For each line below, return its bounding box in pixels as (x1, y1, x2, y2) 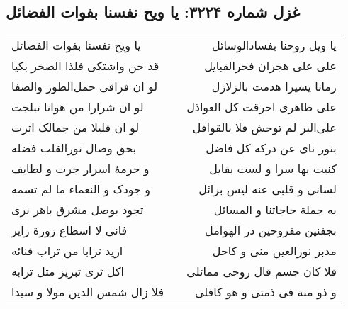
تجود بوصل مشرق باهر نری (11, 201, 144, 218)
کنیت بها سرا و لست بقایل (209, 160, 337, 177)
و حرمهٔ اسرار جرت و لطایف (11, 160, 150, 177)
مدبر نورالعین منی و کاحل (212, 242, 337, 259)
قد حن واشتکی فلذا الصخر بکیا (11, 57, 159, 74)
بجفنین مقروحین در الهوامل (205, 222, 337, 239)
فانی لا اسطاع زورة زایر (11, 222, 128, 239)
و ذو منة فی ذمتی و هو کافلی (194, 283, 337, 300)
